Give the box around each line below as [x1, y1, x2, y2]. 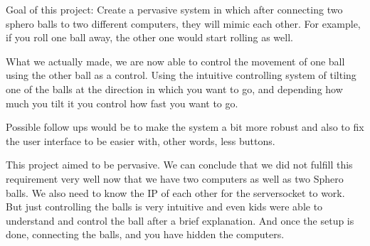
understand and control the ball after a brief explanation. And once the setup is [6, 213, 354, 228]
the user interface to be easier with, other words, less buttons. [6, 133, 275, 148]
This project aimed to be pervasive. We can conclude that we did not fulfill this [6, 157, 353, 172]
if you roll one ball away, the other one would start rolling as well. [6, 30, 293, 45]
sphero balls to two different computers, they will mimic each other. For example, [6, 16, 361, 31]
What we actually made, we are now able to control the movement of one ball [6, 53, 345, 68]
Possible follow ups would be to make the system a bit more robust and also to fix [6, 119, 364, 134]
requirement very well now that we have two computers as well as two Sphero [6, 171, 344, 186]
